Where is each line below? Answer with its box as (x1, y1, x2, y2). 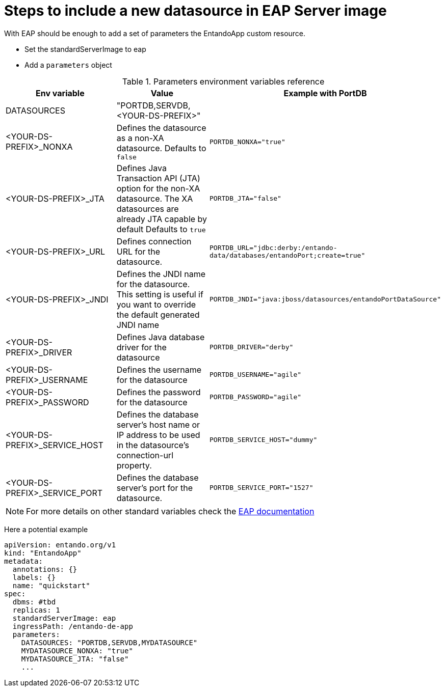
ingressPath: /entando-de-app (12, 622, 133, 630)
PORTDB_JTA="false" (210, 195, 281, 203)
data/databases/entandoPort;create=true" (210, 251, 365, 259)
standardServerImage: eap (12, 614, 116, 622)
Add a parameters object (24, 60, 112, 69)
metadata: (4, 557, 43, 565)
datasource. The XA (116, 193, 193, 204)
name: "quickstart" (12, 581, 90, 590)
